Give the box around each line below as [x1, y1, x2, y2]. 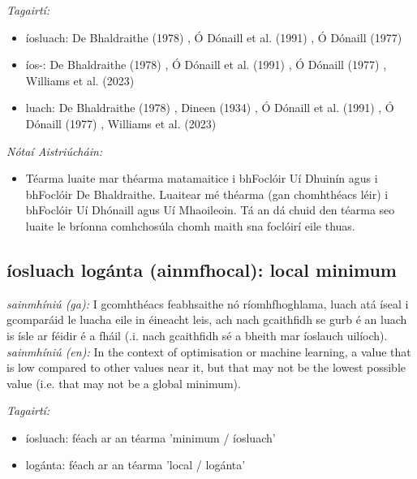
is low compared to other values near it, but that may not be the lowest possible [6, 359, 406, 376]
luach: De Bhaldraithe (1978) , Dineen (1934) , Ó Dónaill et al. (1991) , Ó [25, 99, 394, 116]
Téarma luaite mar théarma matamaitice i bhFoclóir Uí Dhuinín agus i [25, 170, 378, 187]
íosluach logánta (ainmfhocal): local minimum [6, 257, 397, 282]
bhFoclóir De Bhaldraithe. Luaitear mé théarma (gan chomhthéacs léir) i [25, 185, 389, 202]
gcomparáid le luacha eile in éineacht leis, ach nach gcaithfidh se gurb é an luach [6, 311, 407, 328]
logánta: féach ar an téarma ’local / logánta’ [25, 456, 246, 473]
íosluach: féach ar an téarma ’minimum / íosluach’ [25, 429, 276, 446]
